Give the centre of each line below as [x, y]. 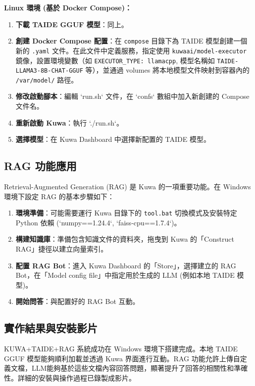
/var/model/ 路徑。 [47, 79]
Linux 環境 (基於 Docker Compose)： [68, 7]
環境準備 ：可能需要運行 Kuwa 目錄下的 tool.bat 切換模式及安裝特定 [126, 213]
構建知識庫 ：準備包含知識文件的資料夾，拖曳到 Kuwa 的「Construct [125, 239]
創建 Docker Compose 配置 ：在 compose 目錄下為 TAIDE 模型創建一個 [131, 41]
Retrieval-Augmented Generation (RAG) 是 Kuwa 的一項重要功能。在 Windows [127, 187]
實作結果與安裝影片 [51, 328]
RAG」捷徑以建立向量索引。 [62, 249]
